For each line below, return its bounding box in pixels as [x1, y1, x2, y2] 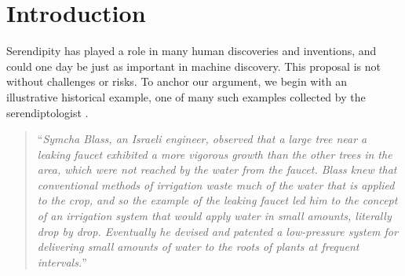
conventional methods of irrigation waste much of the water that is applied [37, 176, 395, 193]
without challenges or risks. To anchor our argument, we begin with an [6, 73, 348, 90]
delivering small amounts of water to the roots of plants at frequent [37, 238, 359, 255]
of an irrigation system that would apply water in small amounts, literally [37, 208, 392, 224]
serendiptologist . [6, 104, 89, 120]
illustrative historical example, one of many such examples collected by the [6, 88, 366, 105]
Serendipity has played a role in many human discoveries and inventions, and [6, 42, 377, 59]
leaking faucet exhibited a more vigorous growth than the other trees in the [37, 145, 392, 162]
